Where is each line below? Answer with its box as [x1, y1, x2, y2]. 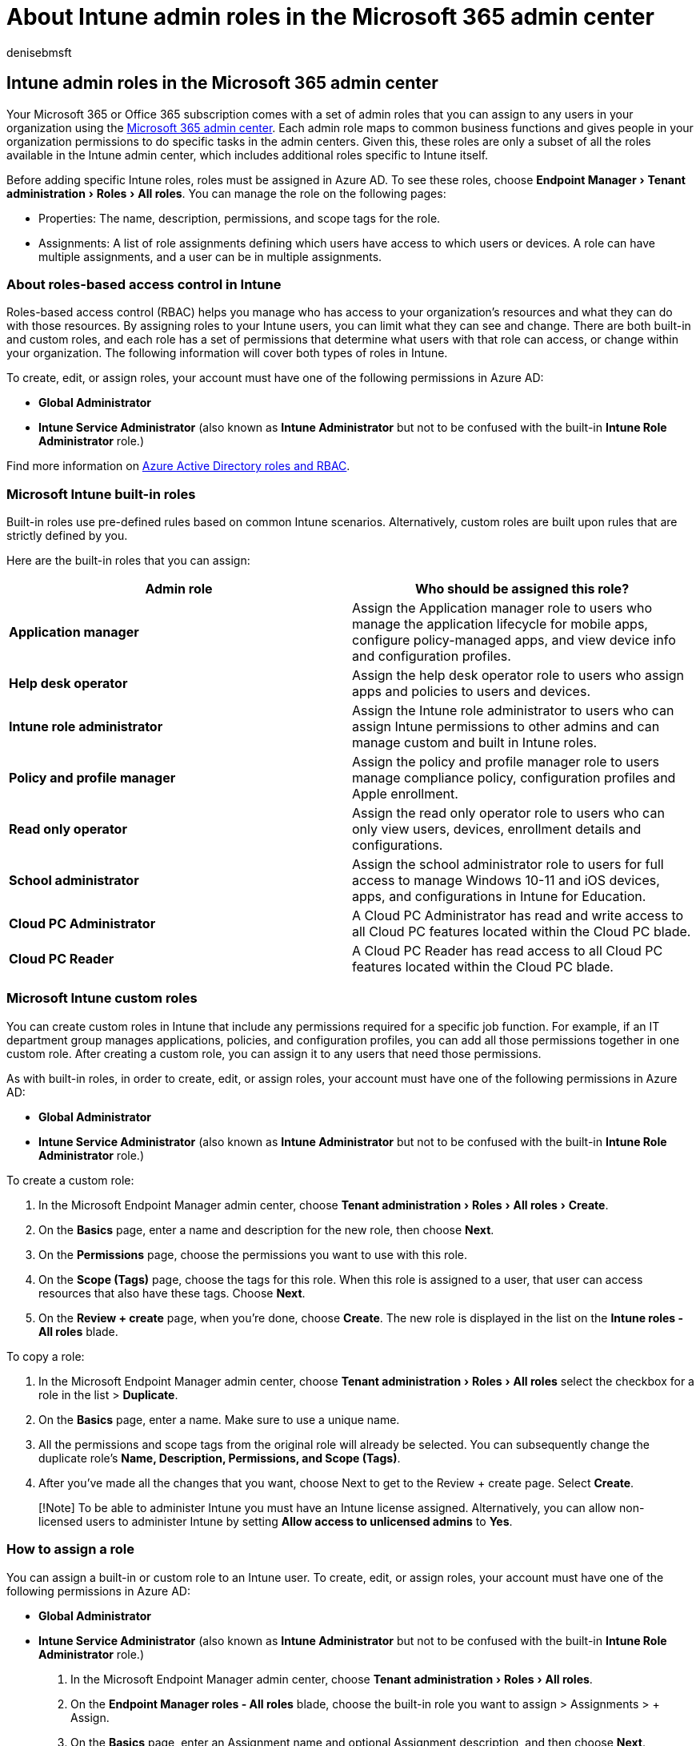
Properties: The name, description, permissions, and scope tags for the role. [38, 211, 441, 225]
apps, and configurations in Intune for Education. [352, 888, 646, 905]
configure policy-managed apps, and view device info [352, 632, 676, 649]
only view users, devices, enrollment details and [352, 821, 642, 838]
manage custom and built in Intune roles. [352, 734, 598, 751]
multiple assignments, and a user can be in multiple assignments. [38, 249, 382, 264]
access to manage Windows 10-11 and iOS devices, [352, 872, 660, 889]
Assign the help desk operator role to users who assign [352, 667, 684, 684]
